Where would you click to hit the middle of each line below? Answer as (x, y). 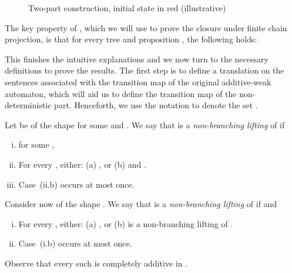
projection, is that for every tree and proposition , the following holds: (131, 39)
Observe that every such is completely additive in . (96, 263)
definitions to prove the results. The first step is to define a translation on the (145, 70)
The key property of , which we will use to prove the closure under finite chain (146, 27)
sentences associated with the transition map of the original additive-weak (138, 81)
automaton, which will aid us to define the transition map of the (121, 93)
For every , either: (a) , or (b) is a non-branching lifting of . (126, 223)
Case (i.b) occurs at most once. (75, 243)
